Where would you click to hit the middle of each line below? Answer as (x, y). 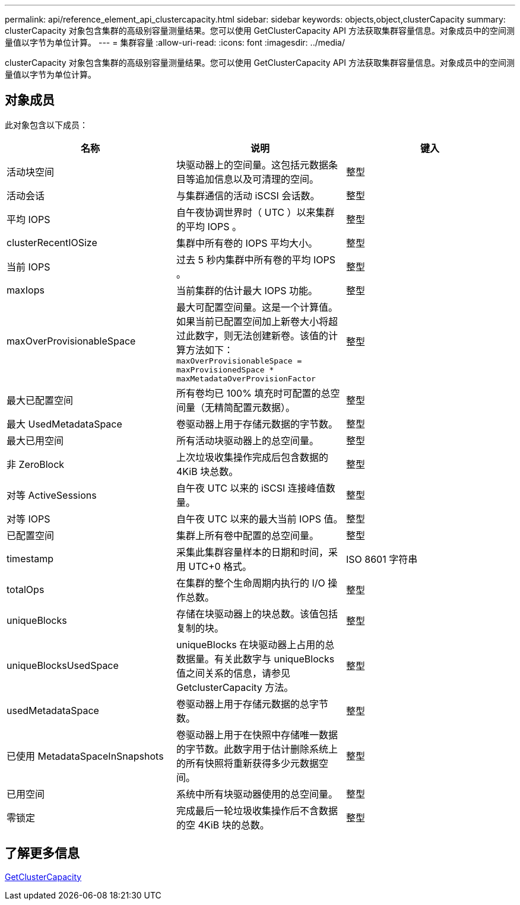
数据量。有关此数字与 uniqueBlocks (255, 659)
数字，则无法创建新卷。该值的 (261, 335)
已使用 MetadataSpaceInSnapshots (85, 756)
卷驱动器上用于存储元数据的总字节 (252, 704)
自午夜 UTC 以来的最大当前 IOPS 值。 (259, 519)
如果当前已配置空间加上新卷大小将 (252, 321)
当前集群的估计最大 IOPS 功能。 (247, 290)
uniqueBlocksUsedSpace (63, 665)
